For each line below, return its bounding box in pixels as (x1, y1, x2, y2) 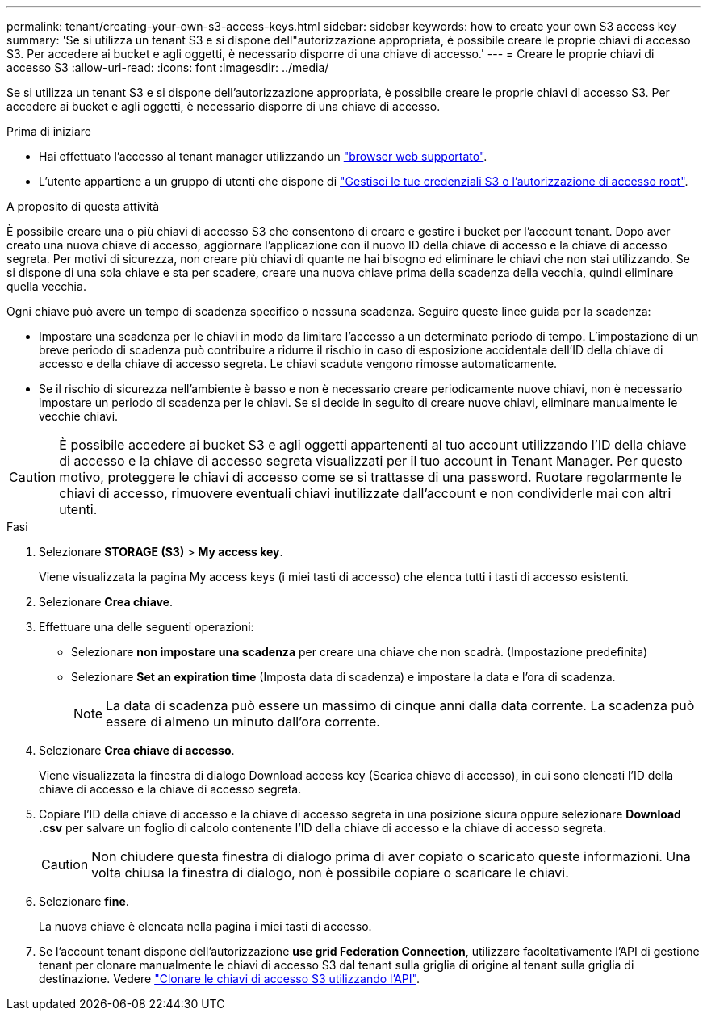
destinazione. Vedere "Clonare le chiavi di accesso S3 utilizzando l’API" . (39, 972, 420, 986)
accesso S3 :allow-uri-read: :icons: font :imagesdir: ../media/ (6, 61, 329, 74)
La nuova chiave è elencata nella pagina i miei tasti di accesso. (39, 919, 372, 933)
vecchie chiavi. (39, 409, 119, 423)
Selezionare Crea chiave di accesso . (39, 743, 235, 757)
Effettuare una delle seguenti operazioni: (39, 620, 254, 634)
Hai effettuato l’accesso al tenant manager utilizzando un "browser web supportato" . (39, 149, 487, 163)
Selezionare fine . (39, 894, 129, 908)
